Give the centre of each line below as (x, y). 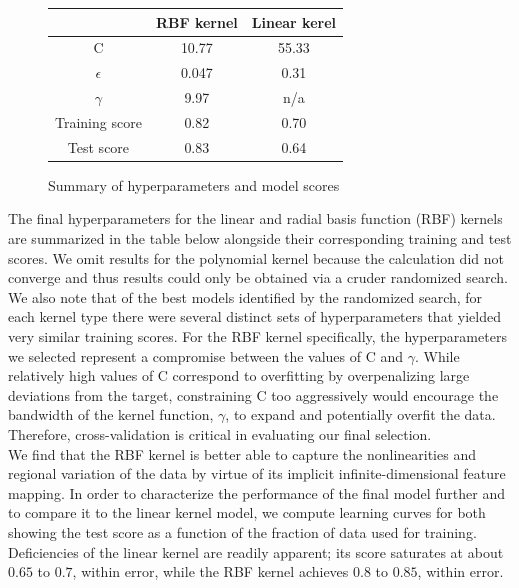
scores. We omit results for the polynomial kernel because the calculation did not (256, 257)
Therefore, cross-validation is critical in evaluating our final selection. (220, 433)
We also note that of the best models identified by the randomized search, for (245, 296)
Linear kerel (293, 21)
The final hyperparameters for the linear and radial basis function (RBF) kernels (255, 218)
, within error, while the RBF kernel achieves (210, 571)
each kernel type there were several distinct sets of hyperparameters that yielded (254, 316)
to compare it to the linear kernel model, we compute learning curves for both (247, 512)
